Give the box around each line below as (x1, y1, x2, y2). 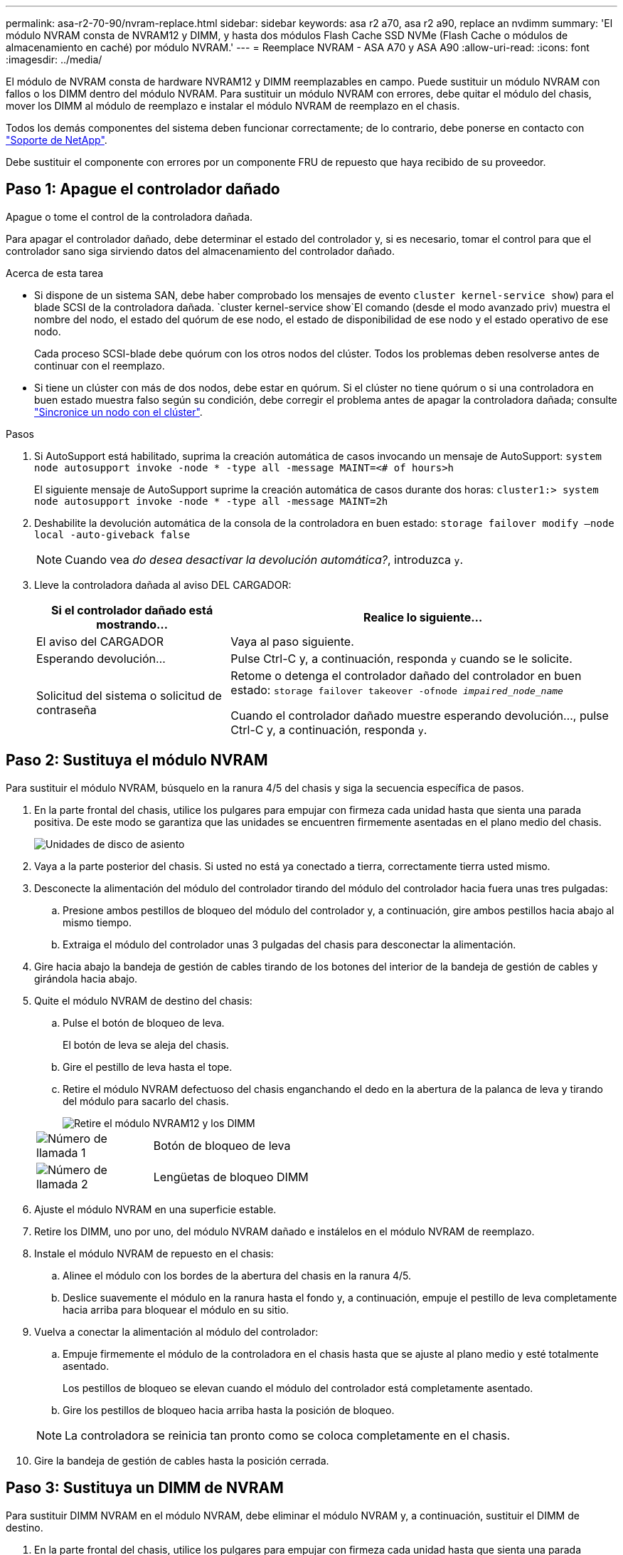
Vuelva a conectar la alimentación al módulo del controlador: (34, 1325, 319, 1338)
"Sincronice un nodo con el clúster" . (34, 405, 203, 418)
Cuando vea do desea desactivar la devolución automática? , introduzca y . (65, 552, 463, 567)
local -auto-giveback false (34, 528, 191, 540)
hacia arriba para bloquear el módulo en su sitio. (63, 1303, 289, 1316)
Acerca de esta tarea (6, 266, 104, 279)
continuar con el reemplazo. (34, 359, 165, 372)
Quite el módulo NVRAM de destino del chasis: (34, 994, 252, 1007)
